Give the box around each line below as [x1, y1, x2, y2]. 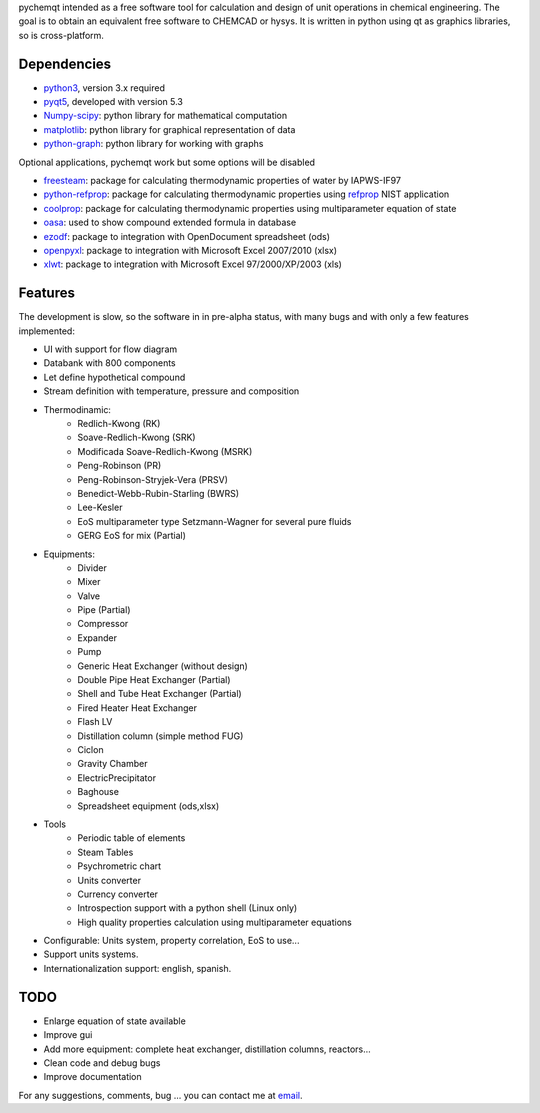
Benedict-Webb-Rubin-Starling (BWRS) [77, 487, 240, 499]
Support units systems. [43, 948, 139, 960]
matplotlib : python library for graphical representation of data [43, 123, 296, 135]
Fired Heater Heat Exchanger [77, 701, 197, 714]
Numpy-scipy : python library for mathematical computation [43, 110, 288, 122]
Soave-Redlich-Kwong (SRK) [77, 431, 196, 444]
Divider [77, 561, 107, 574]
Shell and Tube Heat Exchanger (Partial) [77, 688, 242, 700]
